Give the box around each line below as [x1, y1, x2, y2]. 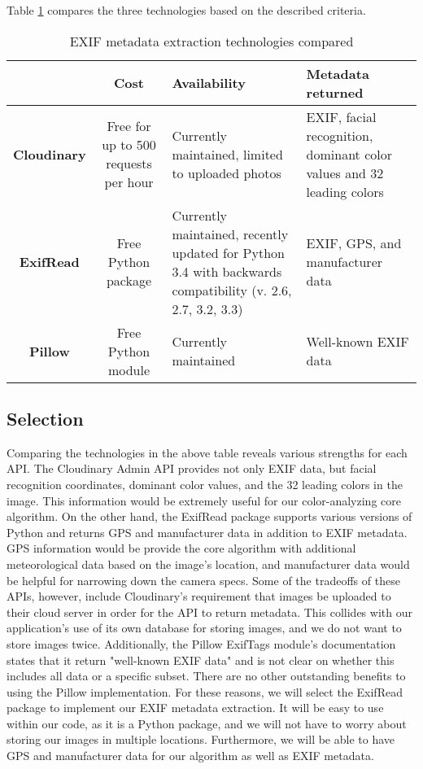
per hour [104, 173, 154, 192]
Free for [107, 116, 151, 136]
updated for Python [172, 242, 285, 262]
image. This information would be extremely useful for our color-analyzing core [7, 492, 401, 509]
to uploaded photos [172, 163, 281, 182]
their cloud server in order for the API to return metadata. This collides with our [7, 603, 412, 620]
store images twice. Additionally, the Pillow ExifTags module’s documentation [7, 635, 396, 652]
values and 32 [306, 163, 384, 182]
